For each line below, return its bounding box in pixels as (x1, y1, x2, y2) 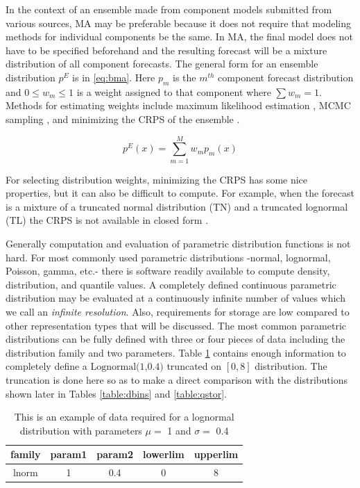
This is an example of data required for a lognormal (14, 409, 234, 424)
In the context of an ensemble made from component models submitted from (6, 2, 332, 16)
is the (172, 70, 196, 84)
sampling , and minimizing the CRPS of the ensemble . (6, 111, 240, 126)
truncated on (166, 359, 222, 373)
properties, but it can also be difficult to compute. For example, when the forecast (6, 186, 355, 200)
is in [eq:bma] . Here (72, 70, 155, 84)
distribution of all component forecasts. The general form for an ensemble (6, 56, 318, 71)
